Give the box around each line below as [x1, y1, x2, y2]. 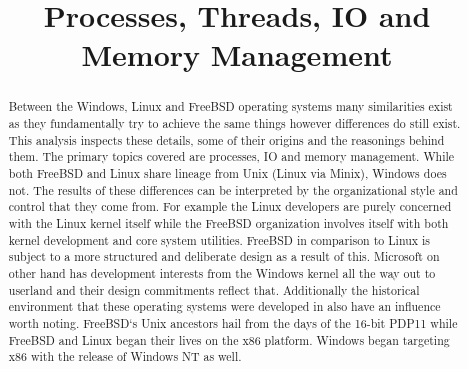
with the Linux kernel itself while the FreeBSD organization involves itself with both [8, 214, 449, 231]
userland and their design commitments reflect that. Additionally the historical [8, 281, 420, 298]
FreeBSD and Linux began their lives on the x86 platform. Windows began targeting [8, 331, 450, 348]
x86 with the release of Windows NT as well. [8, 348, 242, 365]
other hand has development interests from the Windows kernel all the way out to [8, 264, 436, 281]
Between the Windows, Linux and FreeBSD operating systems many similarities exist [8, 98, 453, 115]
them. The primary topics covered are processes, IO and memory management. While [8, 148, 455, 165]
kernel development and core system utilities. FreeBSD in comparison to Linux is [8, 231, 431, 248]
